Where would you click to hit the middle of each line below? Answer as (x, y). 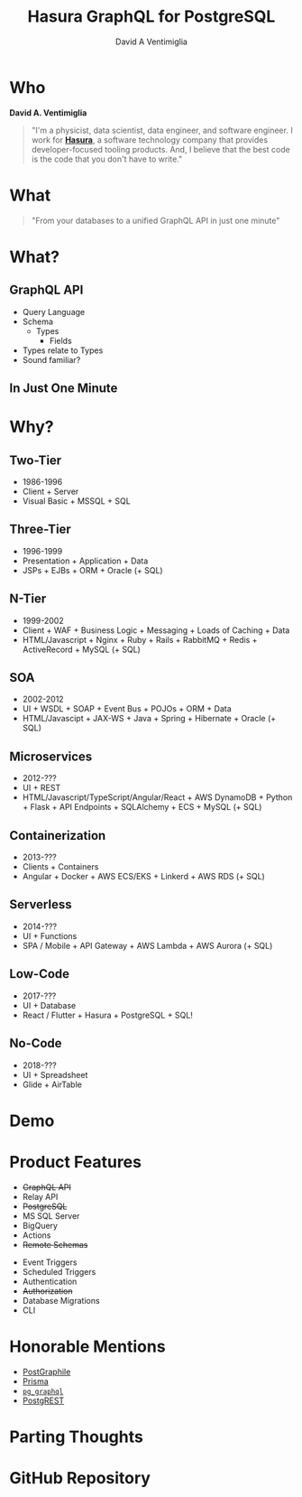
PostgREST (43, 1400)
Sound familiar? (51, 359)
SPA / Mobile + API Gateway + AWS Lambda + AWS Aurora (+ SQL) (147, 945)
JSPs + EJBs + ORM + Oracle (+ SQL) (93, 570)
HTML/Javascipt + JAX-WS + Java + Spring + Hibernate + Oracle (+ (149, 719)
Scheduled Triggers (59, 1271)
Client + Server (50, 492)
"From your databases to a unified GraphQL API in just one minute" (156, 220)
